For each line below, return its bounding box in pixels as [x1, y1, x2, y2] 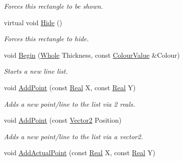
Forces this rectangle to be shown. [4, 1, 103, 11]
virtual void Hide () [4, 17, 62, 27]
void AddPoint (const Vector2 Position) [4, 115, 122, 125]
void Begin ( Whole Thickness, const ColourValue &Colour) [4, 49, 180, 60]
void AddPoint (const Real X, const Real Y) [4, 82, 136, 92]
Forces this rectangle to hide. [4, 33, 89, 44]
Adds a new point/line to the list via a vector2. [4, 131, 143, 141]
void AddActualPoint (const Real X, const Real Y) [4, 147, 155, 158]
